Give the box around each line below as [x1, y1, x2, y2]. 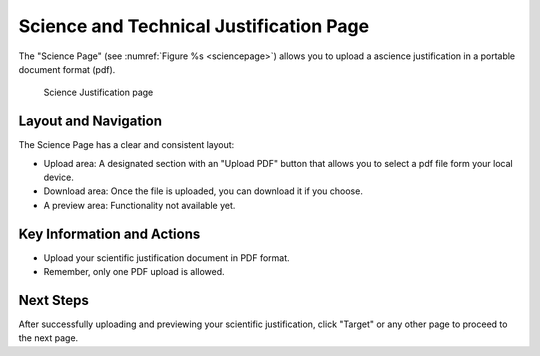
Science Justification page [43, 86, 154, 99]
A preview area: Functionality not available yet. [43, 199, 236, 211]
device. [43, 171, 74, 184]
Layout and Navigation [18, 113, 162, 130]
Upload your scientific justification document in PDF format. [43, 251, 290, 264]
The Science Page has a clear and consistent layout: [18, 139, 235, 151]
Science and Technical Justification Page [18, 15, 370, 37]
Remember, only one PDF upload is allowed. [43, 266, 225, 278]
